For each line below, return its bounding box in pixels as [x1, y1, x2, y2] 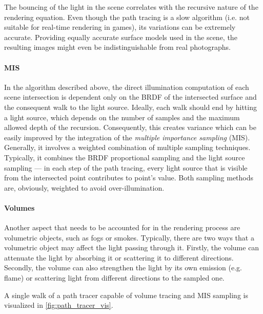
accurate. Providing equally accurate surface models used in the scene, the [4, 31, 237, 42]
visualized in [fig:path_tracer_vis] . [4, 300, 113, 310]
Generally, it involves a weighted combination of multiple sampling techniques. [4, 142, 251, 153]
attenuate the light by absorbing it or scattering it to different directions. [4, 252, 234, 263]
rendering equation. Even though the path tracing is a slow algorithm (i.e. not [4, 11, 250, 22]
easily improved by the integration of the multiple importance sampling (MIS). [4, 132, 250, 142]
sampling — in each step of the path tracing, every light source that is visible [4, 162, 248, 173]
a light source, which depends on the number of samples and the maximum [4, 112, 240, 122]
